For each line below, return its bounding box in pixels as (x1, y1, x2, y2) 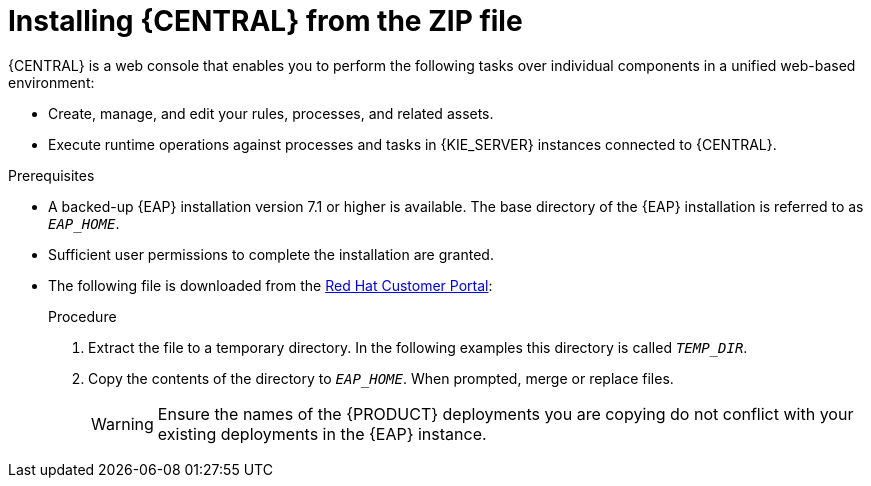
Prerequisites (8, 166, 95, 184)
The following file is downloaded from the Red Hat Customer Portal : (48, 276, 493, 294)
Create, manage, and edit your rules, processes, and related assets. (48, 104, 494, 122)
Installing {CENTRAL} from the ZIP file (8, 4, 523, 38)
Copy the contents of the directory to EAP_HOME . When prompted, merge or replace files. (88, 369, 674, 387)
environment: (8, 73, 95, 91)
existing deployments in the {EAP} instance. (157, 423, 487, 444)
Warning (91, 413, 154, 434)
